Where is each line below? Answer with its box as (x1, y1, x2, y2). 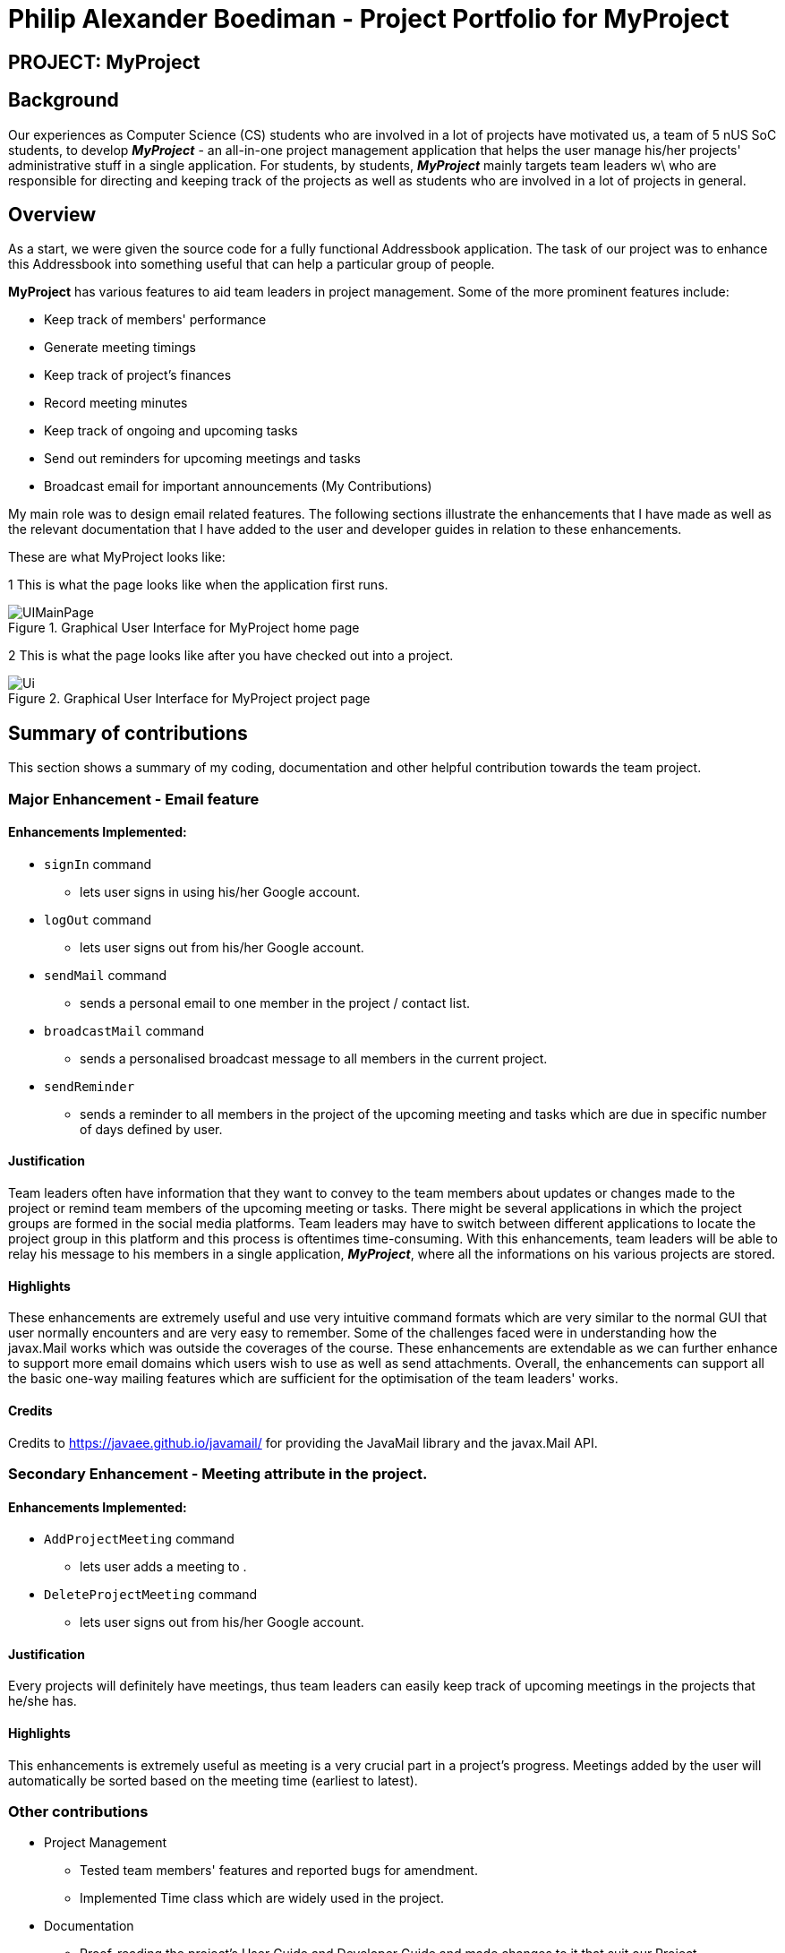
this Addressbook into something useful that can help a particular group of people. (8, 256, 495, 272)
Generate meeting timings (44, 340, 196, 356)
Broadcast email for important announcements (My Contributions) (44, 478, 432, 495)
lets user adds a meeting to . (80, 1559, 247, 1575)
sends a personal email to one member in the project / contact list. (80, 994, 471, 1011)
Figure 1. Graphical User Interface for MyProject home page (8, 620, 360, 636)
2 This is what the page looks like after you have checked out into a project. (8, 648, 454, 664)
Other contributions (8, 1802, 149, 1820)
